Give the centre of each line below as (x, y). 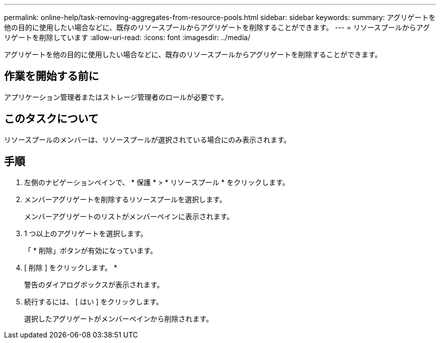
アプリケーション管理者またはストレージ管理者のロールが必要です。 (116, 97)
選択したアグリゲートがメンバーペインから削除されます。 (119, 318)
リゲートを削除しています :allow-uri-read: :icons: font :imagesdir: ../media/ (127, 37)
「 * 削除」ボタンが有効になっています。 (91, 250)
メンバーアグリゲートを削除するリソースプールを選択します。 (125, 199)
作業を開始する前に (51, 76)
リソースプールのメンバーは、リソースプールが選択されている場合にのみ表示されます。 (147, 139)
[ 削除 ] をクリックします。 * (71, 267)
